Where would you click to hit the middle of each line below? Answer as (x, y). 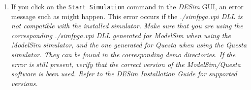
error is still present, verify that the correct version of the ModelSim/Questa (126, 64)
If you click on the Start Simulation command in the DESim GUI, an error (127, 6)
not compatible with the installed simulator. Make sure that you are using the (127, 26)
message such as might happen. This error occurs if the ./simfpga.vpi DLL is (127, 16)
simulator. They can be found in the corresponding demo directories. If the (123, 55)
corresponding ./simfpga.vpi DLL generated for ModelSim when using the (121, 35)
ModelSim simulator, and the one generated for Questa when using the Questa (129, 45)
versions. (24, 83)
